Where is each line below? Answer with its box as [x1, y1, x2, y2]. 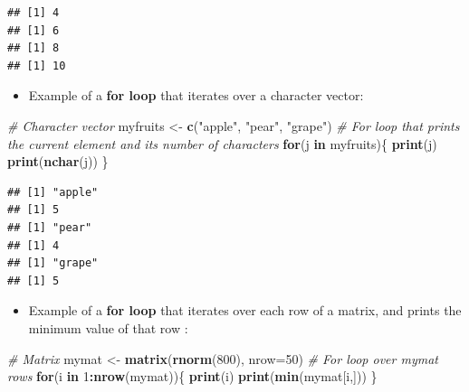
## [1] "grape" [7, 257, 99, 270]
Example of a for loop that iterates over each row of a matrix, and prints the [28, 301, 462, 320]
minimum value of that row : [28, 318, 188, 337]
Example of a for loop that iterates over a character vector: [28, 86, 364, 105]
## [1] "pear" [7, 220, 92, 234]
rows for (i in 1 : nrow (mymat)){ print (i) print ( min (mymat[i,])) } [7, 367, 378, 386]
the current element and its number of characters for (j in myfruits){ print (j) [7, 134, 437, 153]
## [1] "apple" [7, 185, 99, 199]
